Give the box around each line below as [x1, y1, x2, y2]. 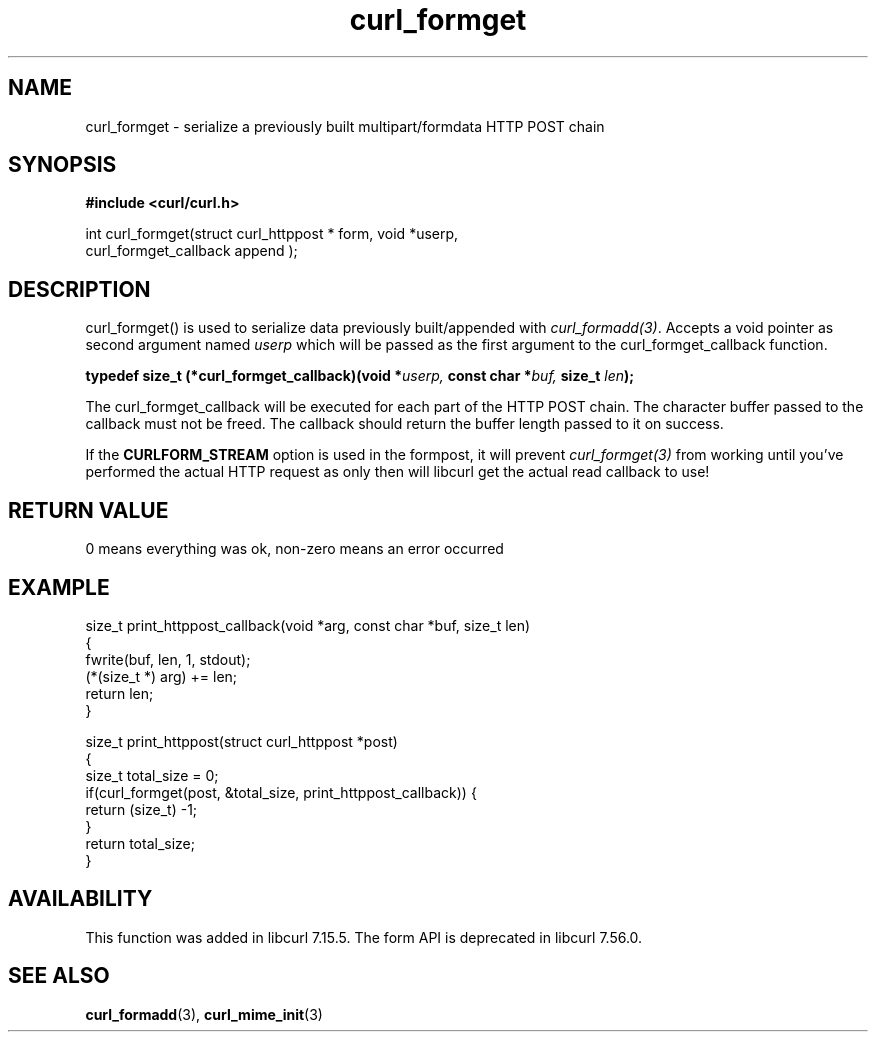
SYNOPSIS [8, 152, 117, 178]
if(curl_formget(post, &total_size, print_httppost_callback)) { [85, 783, 477, 801]
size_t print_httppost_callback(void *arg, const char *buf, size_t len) [85, 616, 531, 634]
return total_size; [85, 834, 195, 852]
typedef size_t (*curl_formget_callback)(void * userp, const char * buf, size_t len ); [85, 367, 635, 385]
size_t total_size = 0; [85, 766, 219, 784]
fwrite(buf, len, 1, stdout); [85, 650, 251, 668]
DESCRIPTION [8, 276, 151, 302]
